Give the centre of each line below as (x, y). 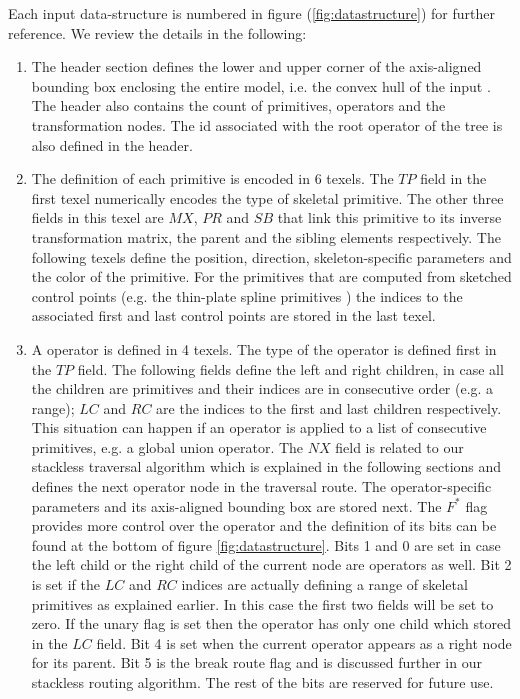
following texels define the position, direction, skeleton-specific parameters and (271, 256)
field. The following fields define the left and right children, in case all (290, 368)
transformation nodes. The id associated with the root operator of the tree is (267, 124)
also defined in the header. (112, 144)
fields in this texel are (97, 217)
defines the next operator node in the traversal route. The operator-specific (261, 486)
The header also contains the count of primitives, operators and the (238, 105)
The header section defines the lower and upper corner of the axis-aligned (256, 66)
